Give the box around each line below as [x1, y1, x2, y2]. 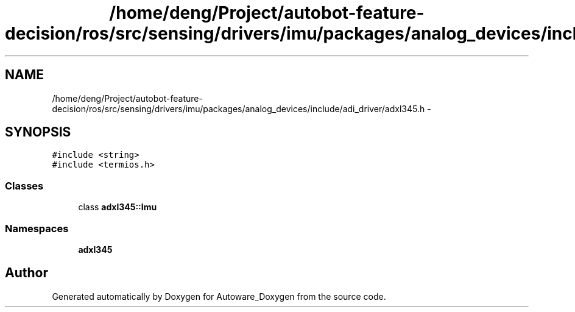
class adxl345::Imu [78, 202, 157, 213]
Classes [5, 179, 44, 192]
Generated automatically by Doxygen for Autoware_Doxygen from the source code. [52, 291, 386, 302]
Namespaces [5, 222, 69, 235]
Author [5, 265, 48, 281]
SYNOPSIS [5, 124, 71, 140]
